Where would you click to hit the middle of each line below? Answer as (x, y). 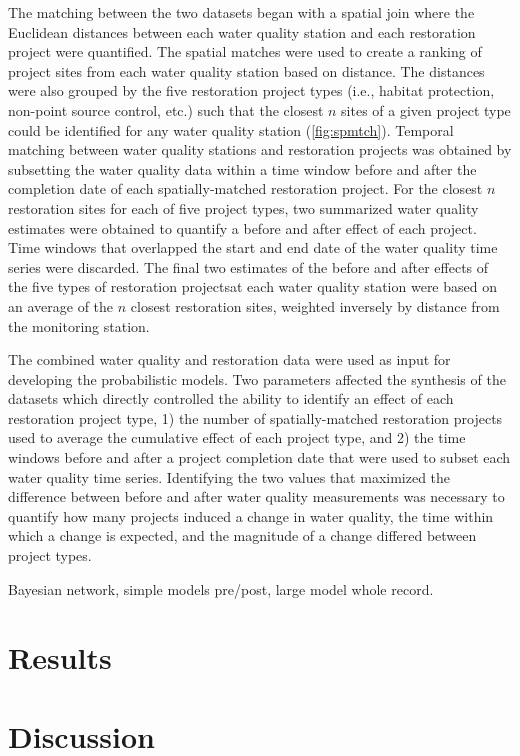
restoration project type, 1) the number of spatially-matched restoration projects (255, 417)
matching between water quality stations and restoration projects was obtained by (260, 149)
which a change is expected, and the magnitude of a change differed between (242, 535)
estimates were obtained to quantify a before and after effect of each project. (242, 227)
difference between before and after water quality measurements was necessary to (256, 496)
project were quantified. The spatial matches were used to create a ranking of (245, 51)
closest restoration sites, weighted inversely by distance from (315, 305)
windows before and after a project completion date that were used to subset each (259, 457)
